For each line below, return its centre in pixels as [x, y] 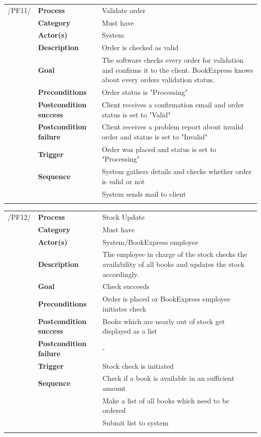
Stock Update [123, 216]
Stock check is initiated [138, 366]
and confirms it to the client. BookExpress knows [177, 69]
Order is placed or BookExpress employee [166, 299]
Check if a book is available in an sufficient [168, 378]
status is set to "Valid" [136, 114]
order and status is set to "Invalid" [155, 137]
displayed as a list [130, 331]
